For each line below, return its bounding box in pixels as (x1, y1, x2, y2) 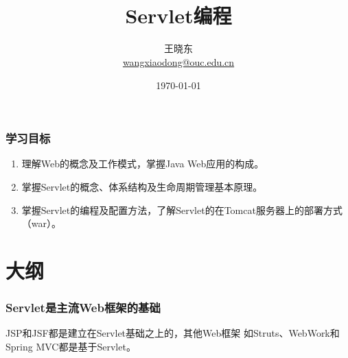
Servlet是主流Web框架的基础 (5, 299, 161, 316)
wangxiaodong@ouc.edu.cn (122, 54, 235, 69)
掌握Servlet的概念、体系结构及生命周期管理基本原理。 (21, 179, 263, 193)
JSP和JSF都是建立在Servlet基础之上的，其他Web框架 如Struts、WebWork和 (5, 326, 340, 340)
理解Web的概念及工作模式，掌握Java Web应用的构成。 (21, 156, 264, 171)
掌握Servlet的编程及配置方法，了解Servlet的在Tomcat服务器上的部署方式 (21, 202, 343, 217)
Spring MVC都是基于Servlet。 (5, 339, 136, 353)
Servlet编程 (125, 1, 232, 29)
